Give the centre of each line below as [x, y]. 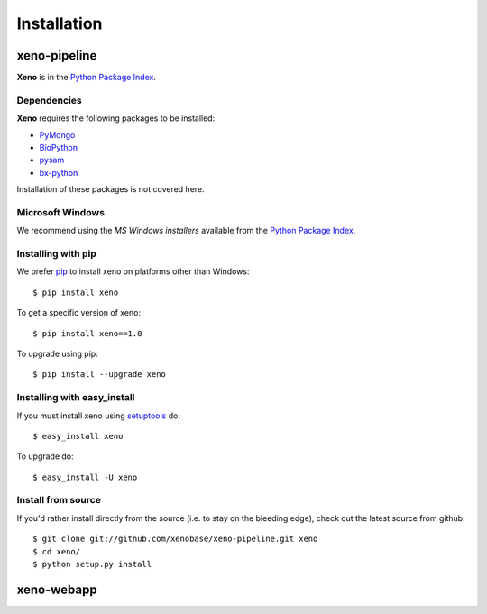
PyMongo [57, 134]
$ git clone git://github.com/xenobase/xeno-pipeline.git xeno [175, 539]
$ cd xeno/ [57, 551]
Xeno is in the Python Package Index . [87, 78]
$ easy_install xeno [78, 436]
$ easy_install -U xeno [85, 477]
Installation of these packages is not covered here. [110, 189]
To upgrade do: [45, 456]
